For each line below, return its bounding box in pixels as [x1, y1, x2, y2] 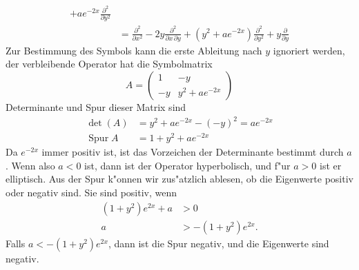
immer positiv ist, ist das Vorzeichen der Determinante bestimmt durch [41, 145, 344, 159]
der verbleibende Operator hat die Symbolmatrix [6, 56, 213, 71]
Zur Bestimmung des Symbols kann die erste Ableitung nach [6, 43, 262, 57]
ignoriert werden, [273, 43, 345, 57]
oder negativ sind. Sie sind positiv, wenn [6, 185, 177, 200]
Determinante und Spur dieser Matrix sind [6, 100, 186, 114]
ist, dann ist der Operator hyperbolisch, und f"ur [84, 158, 291, 172]
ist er [319, 158, 342, 172]
